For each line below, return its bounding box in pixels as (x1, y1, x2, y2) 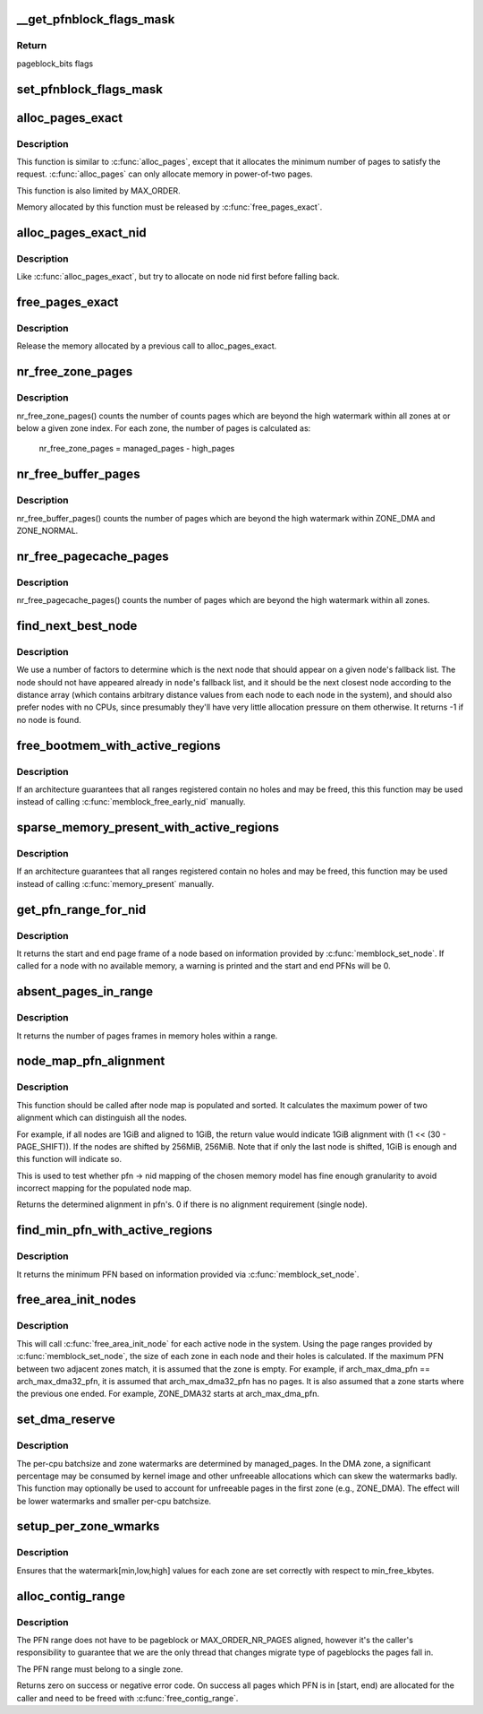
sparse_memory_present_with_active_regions (16, 820, 279, 835)
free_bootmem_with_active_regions (16, 737, 221, 753)
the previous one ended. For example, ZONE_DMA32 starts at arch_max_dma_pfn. (16, 1389, 319, 1400)
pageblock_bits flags (16, 58, 94, 69)
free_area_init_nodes (16, 1292, 137, 1307)
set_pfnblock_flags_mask (16, 82, 163, 97)
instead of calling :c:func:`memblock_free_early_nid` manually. (16, 797, 246, 807)
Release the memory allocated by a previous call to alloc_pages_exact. (16, 340, 277, 351)
